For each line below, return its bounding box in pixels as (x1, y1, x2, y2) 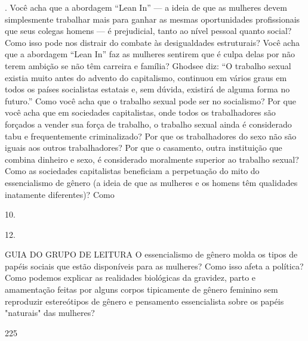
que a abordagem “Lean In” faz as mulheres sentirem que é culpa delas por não (5, 48, 295, 60)
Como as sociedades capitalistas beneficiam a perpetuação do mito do (5, 165, 260, 177)
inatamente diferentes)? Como (5, 188, 115, 200)
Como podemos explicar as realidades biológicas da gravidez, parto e (5, 271, 256, 284)
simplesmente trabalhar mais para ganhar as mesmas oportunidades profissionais (5, 13, 300, 25)
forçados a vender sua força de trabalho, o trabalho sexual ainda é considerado (5, 117, 292, 130)
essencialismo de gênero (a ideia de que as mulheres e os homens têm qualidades (5, 176, 298, 188)
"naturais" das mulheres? (5, 306, 95, 319)
